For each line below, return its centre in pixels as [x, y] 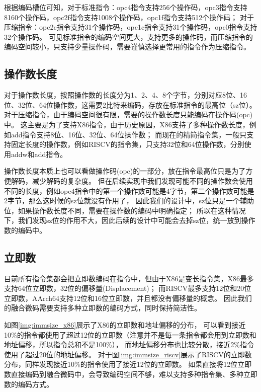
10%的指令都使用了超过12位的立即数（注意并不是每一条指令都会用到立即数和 [130, 334]
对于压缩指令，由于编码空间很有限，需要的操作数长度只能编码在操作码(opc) [128, 114]
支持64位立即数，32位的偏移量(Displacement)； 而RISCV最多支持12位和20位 [128, 288]
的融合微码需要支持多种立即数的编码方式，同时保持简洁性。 [103, 308]
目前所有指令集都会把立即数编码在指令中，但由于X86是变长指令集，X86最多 [129, 278]
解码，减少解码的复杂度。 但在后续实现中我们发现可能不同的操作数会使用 [132, 180]
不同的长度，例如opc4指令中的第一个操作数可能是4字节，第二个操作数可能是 [129, 190]
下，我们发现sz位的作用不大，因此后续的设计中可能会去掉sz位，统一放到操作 [130, 220]
